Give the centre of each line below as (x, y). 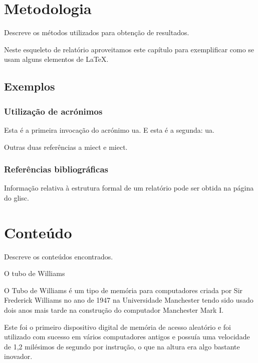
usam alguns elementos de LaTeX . (56, 59)
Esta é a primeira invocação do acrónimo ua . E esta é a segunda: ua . (109, 129)
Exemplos (30, 86)
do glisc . (17, 197)
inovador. (18, 356)
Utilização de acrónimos (53, 111)
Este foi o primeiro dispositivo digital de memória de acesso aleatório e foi (117, 327)
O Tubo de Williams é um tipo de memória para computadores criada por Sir (123, 290)
